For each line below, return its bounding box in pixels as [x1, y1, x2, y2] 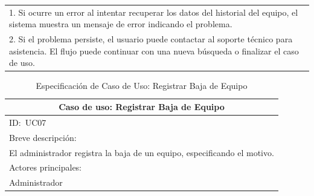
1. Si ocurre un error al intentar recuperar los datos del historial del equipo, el [9, 5, 298, 18]
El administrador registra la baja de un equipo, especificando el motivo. [9, 146, 274, 158]
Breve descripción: [9, 131, 77, 143]
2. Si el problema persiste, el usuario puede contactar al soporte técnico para [9, 33, 293, 45]
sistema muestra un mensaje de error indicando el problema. [9, 18, 232, 30]
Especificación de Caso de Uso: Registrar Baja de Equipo [36, 79, 248, 92]
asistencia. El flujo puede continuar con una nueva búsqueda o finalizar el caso [9, 44, 299, 57]
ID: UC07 [9, 116, 46, 128]
